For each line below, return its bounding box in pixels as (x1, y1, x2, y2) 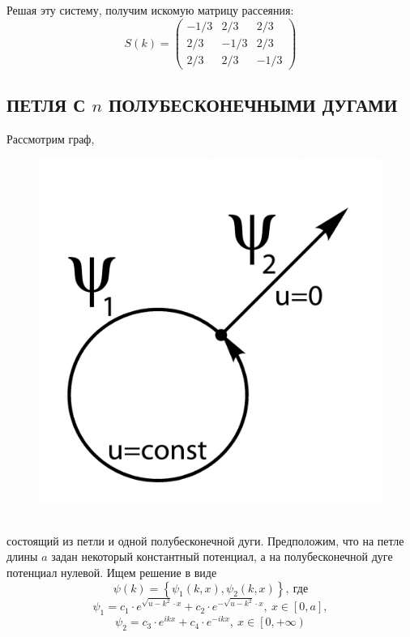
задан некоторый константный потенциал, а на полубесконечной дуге (51, 548, 393, 565)
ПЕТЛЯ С (6, 92, 86, 118)
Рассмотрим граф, (6, 130, 95, 147)
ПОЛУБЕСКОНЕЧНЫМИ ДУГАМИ (109, 92, 398, 118)
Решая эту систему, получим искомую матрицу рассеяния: (6, 2, 294, 18)
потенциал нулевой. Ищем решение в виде (6, 563, 217, 580)
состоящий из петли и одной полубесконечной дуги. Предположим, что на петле (6, 532, 404, 549)
